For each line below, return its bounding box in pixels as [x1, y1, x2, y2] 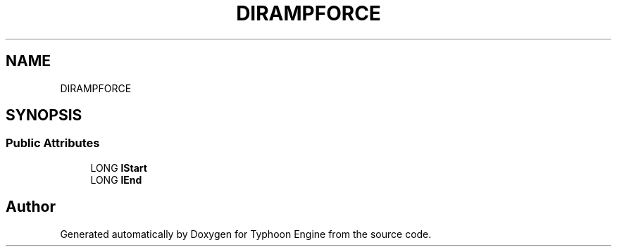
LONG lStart [90, 161, 147, 174]
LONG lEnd [90, 173, 142, 186]
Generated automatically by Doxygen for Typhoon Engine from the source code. [60, 227, 432, 240]
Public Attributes [6, 136, 100, 151]
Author [6, 198, 56, 216]
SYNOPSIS [6, 106, 82, 125]
